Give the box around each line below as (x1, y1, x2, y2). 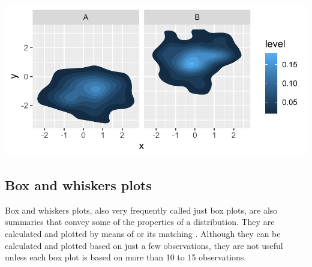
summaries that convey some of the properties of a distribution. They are (5, 215, 275, 228)
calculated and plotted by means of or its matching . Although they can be (5, 227, 281, 239)
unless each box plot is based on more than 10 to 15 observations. (5, 251, 247, 263)
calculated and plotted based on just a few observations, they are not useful (5, 239, 283, 251)
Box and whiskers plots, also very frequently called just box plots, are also (5, 203, 278, 216)
